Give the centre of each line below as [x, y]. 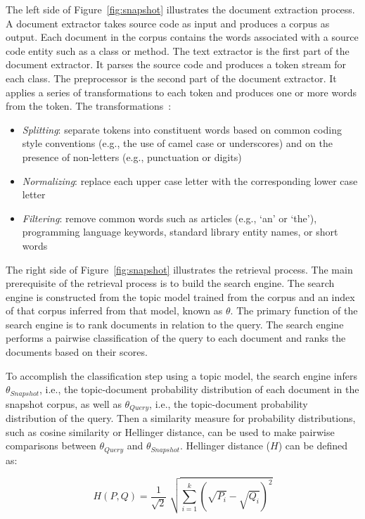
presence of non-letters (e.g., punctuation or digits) [132, 156]
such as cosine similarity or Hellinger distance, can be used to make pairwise [170, 431]
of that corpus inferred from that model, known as [114, 310]
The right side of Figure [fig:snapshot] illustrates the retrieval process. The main [179, 269]
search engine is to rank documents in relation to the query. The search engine [175, 324]
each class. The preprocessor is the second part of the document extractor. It [171, 78]
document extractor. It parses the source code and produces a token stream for [176, 64]
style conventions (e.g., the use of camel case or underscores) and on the [177, 143]
